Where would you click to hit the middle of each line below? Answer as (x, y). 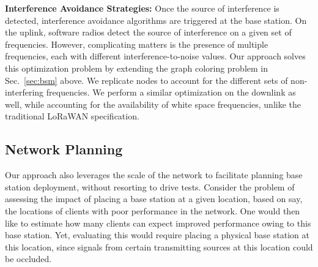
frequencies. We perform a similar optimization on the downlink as (171, 92)
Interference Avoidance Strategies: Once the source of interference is (142, 8)
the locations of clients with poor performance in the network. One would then (153, 210)
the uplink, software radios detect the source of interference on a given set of (148, 32)
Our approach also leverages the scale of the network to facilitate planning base (154, 175)
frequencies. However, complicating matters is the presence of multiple (137, 44)
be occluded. (28, 259)
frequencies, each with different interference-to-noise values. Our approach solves (155, 56)
